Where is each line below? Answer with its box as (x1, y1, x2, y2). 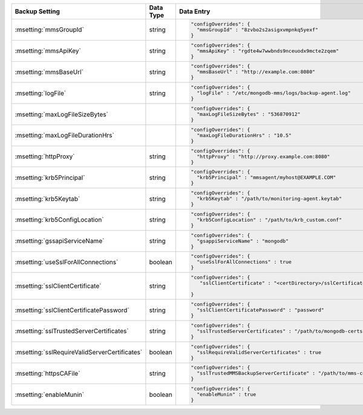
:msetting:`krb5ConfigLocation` (15, 216, 104, 224)
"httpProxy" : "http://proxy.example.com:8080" (197, 153, 330, 160)
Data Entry (178, 7, 211, 15)
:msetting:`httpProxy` (15, 152, 75, 161)
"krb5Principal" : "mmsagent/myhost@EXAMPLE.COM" (197, 174, 336, 181)
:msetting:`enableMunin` (15, 390, 85, 399)
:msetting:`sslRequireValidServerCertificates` (15, 348, 143, 357)
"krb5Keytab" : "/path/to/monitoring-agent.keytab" (197, 196, 342, 202)
